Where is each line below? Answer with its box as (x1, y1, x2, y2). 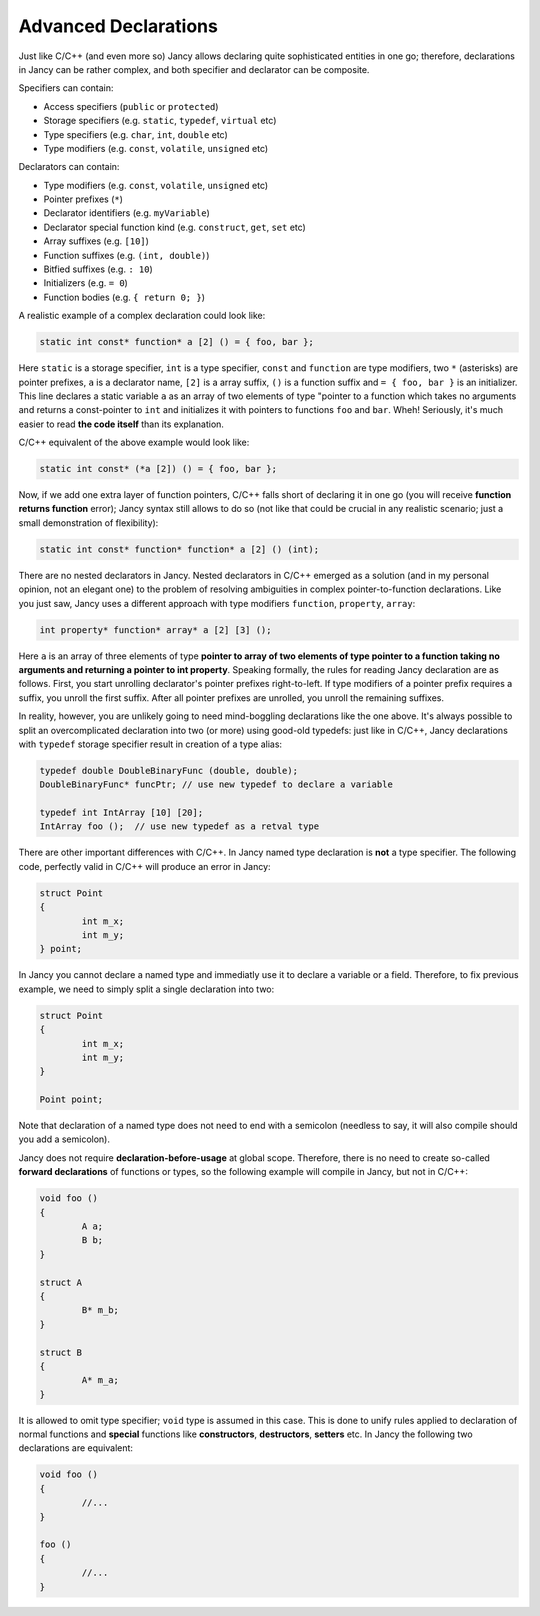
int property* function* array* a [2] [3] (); (39, 624, 272, 635)
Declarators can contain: (18, 161, 120, 173)
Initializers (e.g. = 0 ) (43, 277, 129, 289)
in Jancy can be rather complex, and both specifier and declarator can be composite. (18, 63, 370, 75)
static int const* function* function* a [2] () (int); (39, 543, 320, 555)
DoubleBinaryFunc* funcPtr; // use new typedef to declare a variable (39, 779, 394, 790)
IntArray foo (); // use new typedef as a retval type (39, 821, 320, 832)
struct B (39, 1346, 83, 1358)
